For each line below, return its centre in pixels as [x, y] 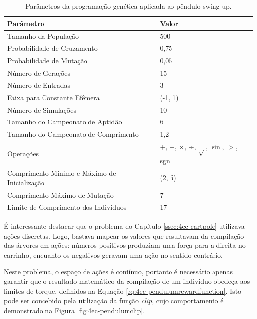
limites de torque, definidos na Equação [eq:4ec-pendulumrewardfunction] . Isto [123, 291]
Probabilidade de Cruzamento [53, 48]
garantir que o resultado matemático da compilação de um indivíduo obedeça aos [127, 281]
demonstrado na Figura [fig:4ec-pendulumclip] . [75, 310]
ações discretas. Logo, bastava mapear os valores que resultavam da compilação [124, 235]
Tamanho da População [43, 36]
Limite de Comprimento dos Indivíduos [67, 207]
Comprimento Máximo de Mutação [61, 195]
